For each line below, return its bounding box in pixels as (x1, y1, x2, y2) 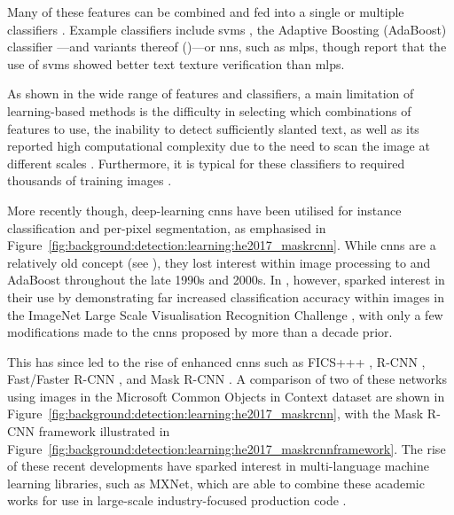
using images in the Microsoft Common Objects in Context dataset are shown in (7, 386, 445, 405)
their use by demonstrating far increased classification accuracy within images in (7, 287, 444, 306)
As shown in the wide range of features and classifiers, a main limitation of (7, 84, 414, 103)
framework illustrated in (38, 422, 170, 441)
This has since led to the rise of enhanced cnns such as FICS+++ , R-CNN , (7, 352, 426, 371)
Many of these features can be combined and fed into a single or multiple (7, 3, 404, 20)
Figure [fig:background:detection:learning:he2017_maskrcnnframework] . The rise (7, 439, 446, 457)
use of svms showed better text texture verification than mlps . (7, 54, 345, 73)
